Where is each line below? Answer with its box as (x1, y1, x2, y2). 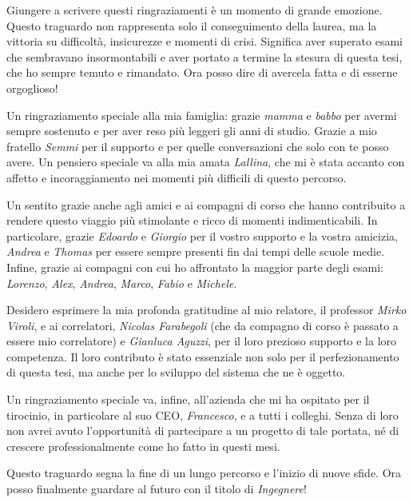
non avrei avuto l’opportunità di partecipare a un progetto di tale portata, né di (6, 422, 399, 439)
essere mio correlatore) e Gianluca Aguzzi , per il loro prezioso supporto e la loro (6, 333, 397, 349)
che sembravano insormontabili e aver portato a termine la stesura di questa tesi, (6, 48, 403, 65)
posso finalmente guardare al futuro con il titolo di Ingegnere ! (6, 480, 307, 497)
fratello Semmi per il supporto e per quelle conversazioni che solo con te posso (6, 137, 389, 154)
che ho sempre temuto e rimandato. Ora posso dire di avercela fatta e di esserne (6, 64, 398, 81)
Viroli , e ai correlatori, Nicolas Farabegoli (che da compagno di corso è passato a (6, 317, 399, 333)
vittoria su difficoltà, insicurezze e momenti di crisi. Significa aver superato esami (6, 33, 403, 50)
